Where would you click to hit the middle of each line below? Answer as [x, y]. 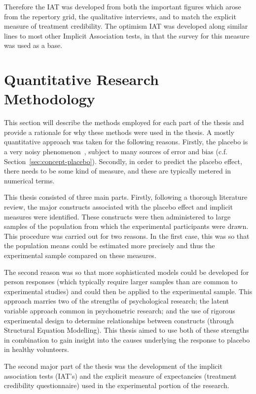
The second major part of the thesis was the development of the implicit [113, 366]
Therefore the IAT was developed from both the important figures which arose [123, 6]
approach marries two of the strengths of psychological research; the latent [116, 301]
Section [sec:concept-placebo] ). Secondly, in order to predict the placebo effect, [123, 161]
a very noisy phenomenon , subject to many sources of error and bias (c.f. [116, 152]
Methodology [50, 99]
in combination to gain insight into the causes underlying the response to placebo [127, 339]
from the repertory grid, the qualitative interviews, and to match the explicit [120, 16]
